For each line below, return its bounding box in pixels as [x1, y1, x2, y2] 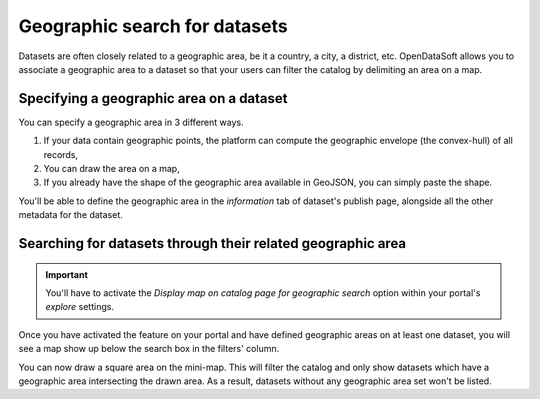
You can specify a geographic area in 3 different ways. [18, 116, 244, 128]
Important [45, 268, 89, 280]
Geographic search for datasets [18, 15, 289, 37]
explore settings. [45, 301, 115, 313]
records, [43, 148, 79, 160]
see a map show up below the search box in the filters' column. [18, 343, 280, 355]
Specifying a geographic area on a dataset [18, 90, 289, 107]
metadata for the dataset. [18, 209, 124, 221]
